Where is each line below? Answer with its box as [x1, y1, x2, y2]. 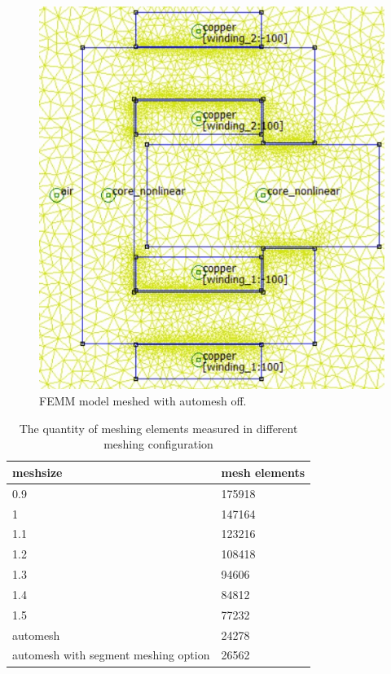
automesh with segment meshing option [12, 646, 210, 663]
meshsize [12, 463, 63, 480]
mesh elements [221, 463, 305, 480]
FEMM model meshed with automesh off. [39, 392, 247, 409]
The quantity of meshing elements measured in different [19, 419, 298, 436]
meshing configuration [103, 435, 213, 453]
